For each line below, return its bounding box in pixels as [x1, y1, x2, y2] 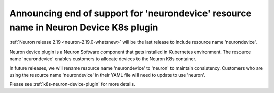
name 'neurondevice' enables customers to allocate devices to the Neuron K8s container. [9, 56, 196, 62]
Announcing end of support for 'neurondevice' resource [9, 8, 251, 19]
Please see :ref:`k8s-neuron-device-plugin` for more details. [9, 81, 135, 87]
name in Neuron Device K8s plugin [9, 22, 158, 33]
